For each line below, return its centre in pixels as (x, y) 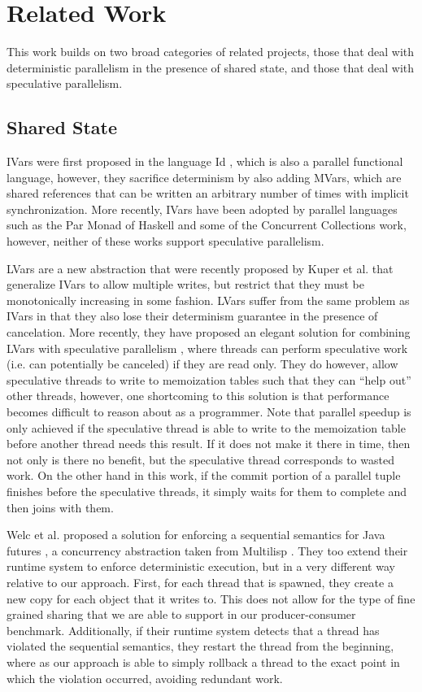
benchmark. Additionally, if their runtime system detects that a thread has (193, 630)
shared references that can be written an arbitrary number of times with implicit (208, 193)
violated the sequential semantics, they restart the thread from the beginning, (200, 646)
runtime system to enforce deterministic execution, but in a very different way (201, 566)
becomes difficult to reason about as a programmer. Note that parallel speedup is (209, 412)
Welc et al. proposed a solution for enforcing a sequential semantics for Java (196, 535)
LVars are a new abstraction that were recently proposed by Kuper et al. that (200, 268)
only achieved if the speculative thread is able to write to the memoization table (206, 427)
